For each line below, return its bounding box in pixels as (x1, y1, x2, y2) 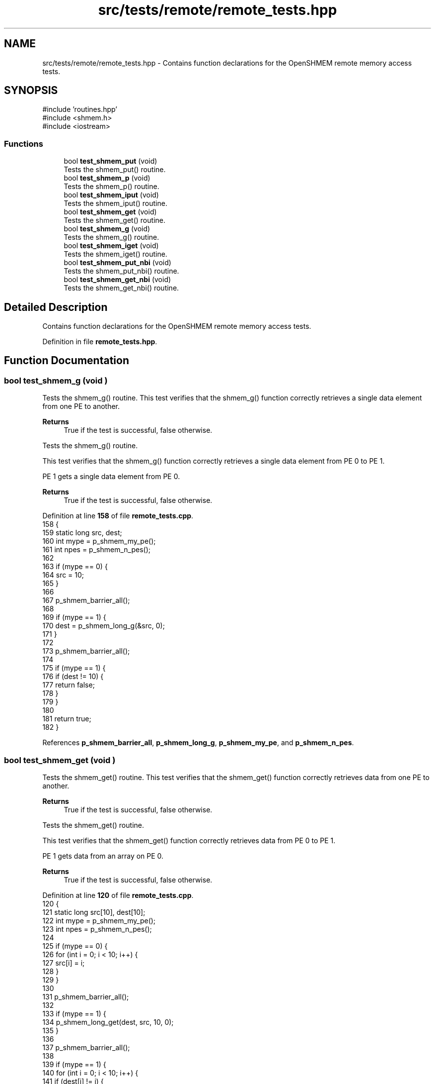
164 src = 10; (42, 571, 84, 580)
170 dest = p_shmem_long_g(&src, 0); (42, 621, 165, 630)
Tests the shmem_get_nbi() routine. (64, 284, 179, 293)
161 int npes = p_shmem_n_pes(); (42, 545, 150, 554)
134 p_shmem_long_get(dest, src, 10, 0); (42, 1018, 174, 1026)
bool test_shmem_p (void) (64, 174, 150, 183)
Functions (4, 138, 43, 149)
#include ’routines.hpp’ (42, 105, 117, 114)
